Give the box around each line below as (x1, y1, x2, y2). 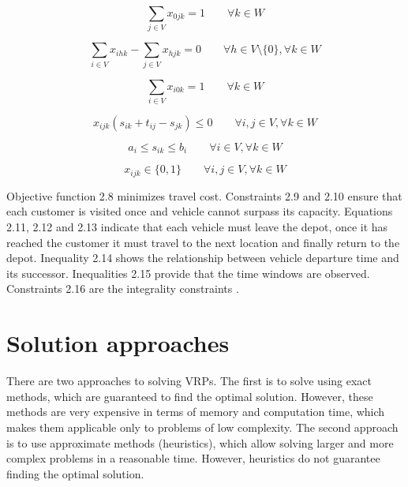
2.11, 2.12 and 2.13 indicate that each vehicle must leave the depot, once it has (6, 219, 388, 235)
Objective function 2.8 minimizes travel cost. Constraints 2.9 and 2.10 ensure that (6, 187, 402, 204)
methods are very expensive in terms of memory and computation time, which (6, 403, 385, 420)
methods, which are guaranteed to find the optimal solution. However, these (6, 388, 373, 404)
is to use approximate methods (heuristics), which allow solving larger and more (6, 434, 394, 451)
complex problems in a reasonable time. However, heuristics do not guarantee (6, 450, 380, 466)
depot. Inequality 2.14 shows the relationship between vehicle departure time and (6, 249, 399, 266)
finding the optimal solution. (6, 465, 144, 481)
